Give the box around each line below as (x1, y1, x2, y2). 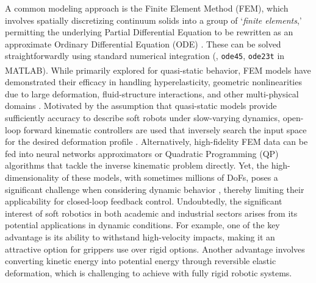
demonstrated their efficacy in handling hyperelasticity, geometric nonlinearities (5, 75, 302, 88)
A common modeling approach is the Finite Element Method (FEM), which (5, 2, 289, 14)
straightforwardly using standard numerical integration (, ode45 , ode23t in (5, 49, 285, 62)
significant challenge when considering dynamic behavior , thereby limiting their (5, 183, 304, 195)
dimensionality (5, 171, 59, 184)
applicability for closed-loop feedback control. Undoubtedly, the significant (5, 195, 282, 208)
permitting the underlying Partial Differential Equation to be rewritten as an (5, 26, 293, 38)
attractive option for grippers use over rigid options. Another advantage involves (5, 242, 305, 255)
